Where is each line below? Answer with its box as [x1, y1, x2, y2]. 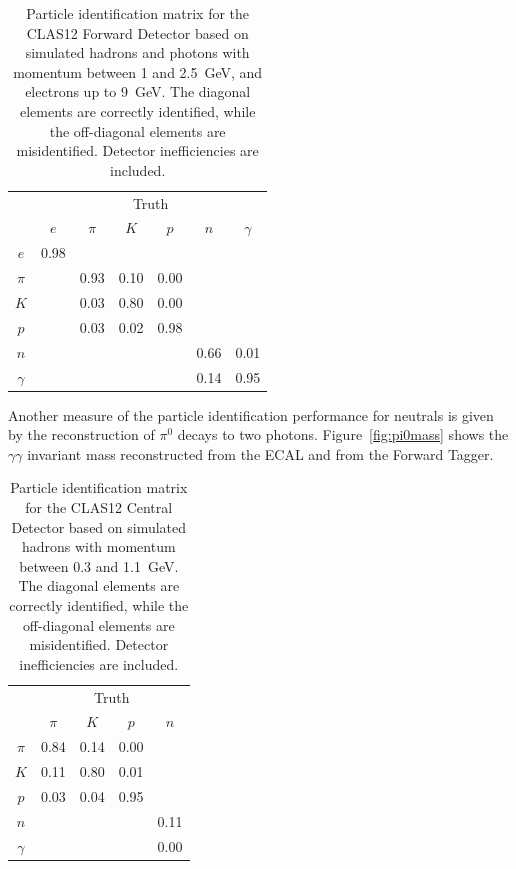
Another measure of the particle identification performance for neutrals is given [8, 404, 494, 425]
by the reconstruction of [8, 424, 155, 445]
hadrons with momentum [21, 536, 176, 557]
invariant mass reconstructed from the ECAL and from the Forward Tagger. [27, 443, 494, 464]
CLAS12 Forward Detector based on [26, 22, 249, 43]
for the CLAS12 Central [25, 496, 173, 517]
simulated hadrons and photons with [25, 42, 250, 63]
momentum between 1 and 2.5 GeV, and [13, 61, 263, 82]
